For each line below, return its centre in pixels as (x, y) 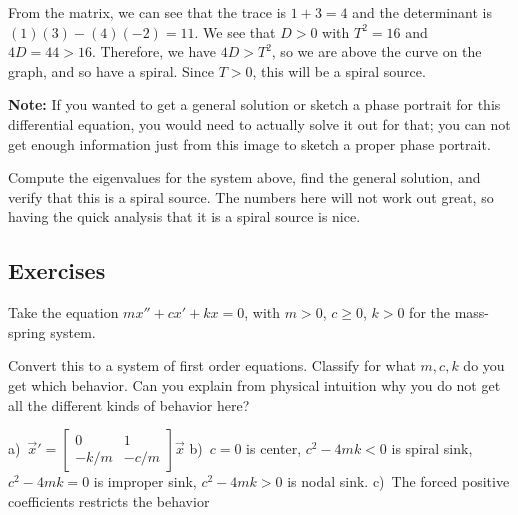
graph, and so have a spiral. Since (111, 70)
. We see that (235, 31)
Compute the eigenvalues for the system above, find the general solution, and (244, 177)
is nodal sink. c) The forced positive (398, 481)
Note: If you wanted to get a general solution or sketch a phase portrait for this (254, 104)
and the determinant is (422, 12)
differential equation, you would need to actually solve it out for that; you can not (259, 123)
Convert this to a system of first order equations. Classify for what (212, 365)
